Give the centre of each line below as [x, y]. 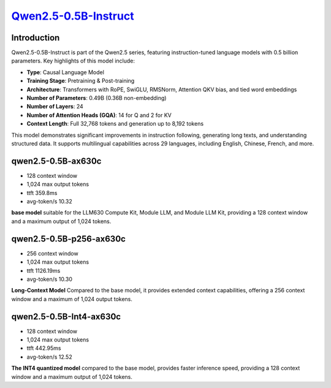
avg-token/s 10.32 [50, 202]
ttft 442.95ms [44, 348]
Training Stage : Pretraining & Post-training [81, 81]
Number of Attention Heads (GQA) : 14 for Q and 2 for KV [99, 115]
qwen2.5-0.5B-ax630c [56, 161]
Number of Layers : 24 [55, 107]
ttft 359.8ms [42, 192]
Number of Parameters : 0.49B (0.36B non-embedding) [97, 98]
